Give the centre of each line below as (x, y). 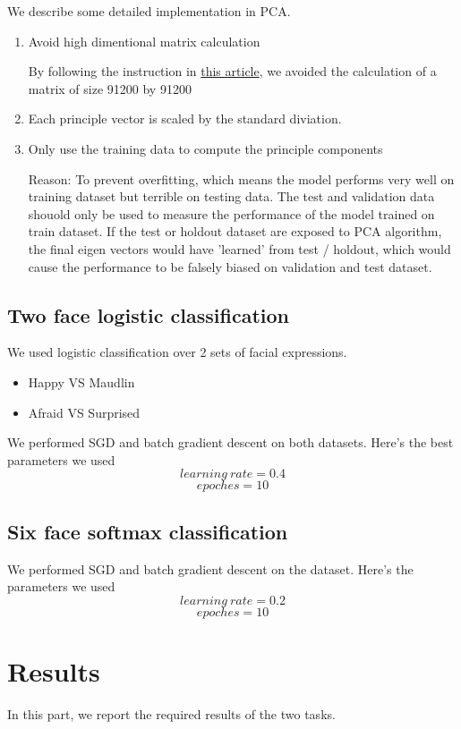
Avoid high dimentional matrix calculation (144, 41)
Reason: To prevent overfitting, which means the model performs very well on (241, 178)
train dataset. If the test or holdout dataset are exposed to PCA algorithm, (235, 231)
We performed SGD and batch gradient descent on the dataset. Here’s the (210, 568)
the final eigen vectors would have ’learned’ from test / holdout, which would (239, 248)
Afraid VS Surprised (84, 412)
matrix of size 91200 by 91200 (110, 88)
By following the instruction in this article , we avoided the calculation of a (232, 71)
